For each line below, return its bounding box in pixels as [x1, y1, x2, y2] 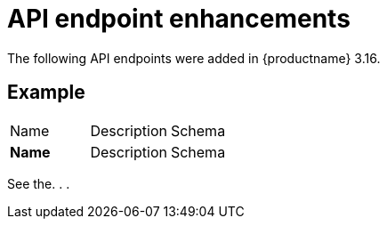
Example [7, 81, 85, 104]
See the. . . [7, 175, 70, 191]
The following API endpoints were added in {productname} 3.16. [7, 50, 381, 66]
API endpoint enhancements [7, 4, 351, 34]
